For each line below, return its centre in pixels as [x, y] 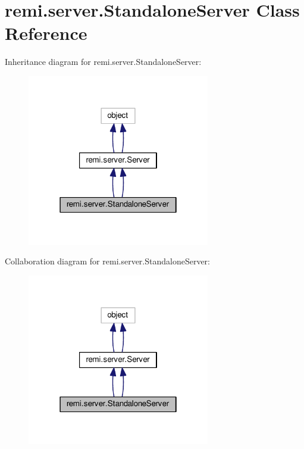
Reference [46, 33]
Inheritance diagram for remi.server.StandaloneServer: [103, 62]
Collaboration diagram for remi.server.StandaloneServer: [108, 261]
